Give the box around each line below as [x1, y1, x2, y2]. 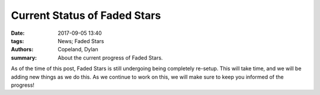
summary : [11, 54, 37, 61]
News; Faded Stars [57, 37, 104, 44]
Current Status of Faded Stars [11, 9, 161, 22]
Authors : [11, 46, 34, 53]
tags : [11, 37, 24, 44]
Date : [11, 30, 25, 37]
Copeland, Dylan [57, 46, 98, 53]
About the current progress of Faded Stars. [57, 54, 163, 61]
